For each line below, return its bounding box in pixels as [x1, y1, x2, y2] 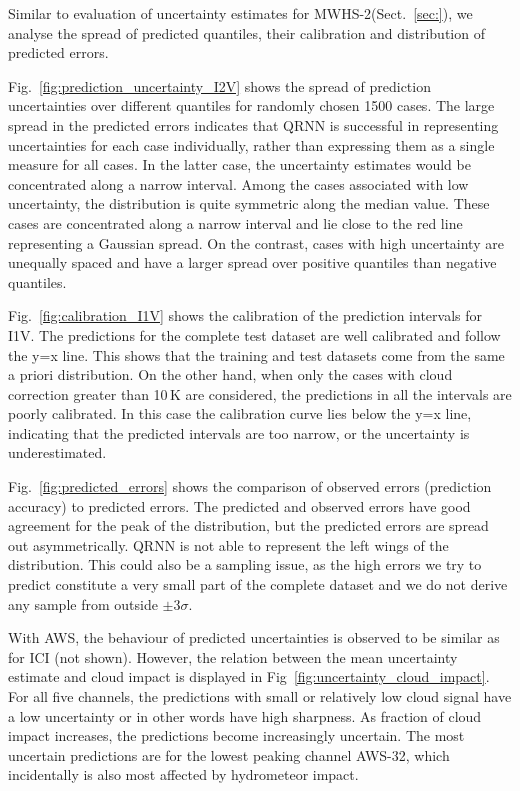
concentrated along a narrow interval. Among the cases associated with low [8, 173, 469, 194]
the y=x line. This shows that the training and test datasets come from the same [8, 344, 505, 365]
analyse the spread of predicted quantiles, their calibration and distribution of [8, 22, 485, 43]
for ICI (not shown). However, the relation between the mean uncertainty [8, 646, 458, 667]
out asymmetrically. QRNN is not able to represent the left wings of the [8, 534, 449, 555]
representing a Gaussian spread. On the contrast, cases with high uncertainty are [8, 232, 504, 253]
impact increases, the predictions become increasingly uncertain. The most [8, 725, 465, 746]
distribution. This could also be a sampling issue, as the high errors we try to [8, 554, 482, 575]
